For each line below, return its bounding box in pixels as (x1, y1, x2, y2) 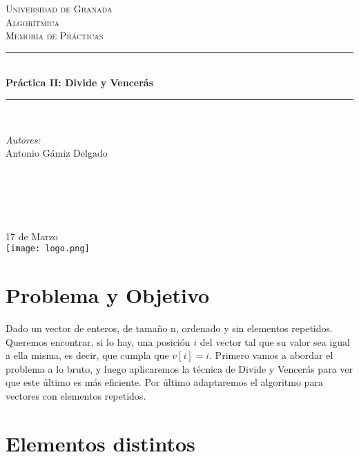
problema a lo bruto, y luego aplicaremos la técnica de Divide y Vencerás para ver (6, 361, 353, 376)
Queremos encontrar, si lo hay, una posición (6, 334, 191, 349)
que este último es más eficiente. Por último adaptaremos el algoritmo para (6, 375, 323, 389)
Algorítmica (6, 14, 60, 29)
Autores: (6, 132, 41, 146)
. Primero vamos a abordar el (209, 348, 333, 362)
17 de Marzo (6, 228, 58, 243)
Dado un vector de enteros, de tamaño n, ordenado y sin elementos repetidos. (6, 320, 333, 335)
